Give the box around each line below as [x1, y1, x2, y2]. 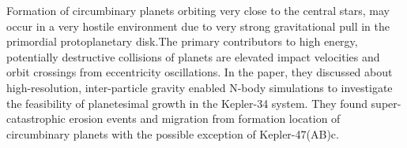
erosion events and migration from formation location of [69, 110, 341, 127]
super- [371, 94, 401, 111]
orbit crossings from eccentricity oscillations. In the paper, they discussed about [6, 64, 393, 80]
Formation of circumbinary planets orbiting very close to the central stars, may [6, 2, 390, 18]
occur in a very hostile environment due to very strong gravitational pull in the [6, 17, 390, 34]
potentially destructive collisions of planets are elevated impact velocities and [6, 48, 380, 65]
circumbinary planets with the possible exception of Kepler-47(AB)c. [6, 125, 339, 142]
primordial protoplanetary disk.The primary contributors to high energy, [6, 33, 358, 50]
